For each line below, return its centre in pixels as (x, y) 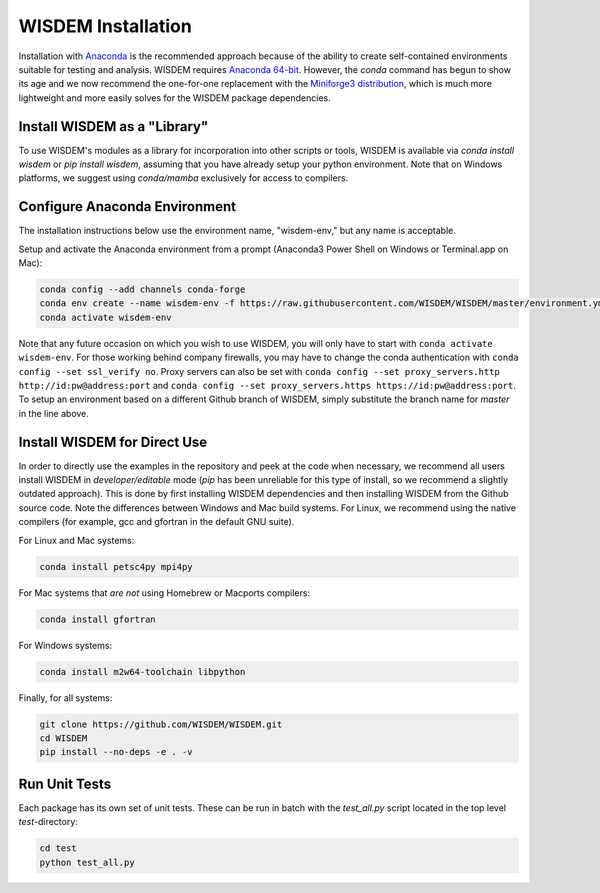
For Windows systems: (65, 645)
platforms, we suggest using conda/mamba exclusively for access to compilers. (183, 178)
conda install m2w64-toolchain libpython (142, 671)
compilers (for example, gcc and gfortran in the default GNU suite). (156, 522)
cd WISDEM (63, 738)
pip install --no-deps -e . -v (116, 752)
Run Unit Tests (65, 783)
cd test (58, 848)
